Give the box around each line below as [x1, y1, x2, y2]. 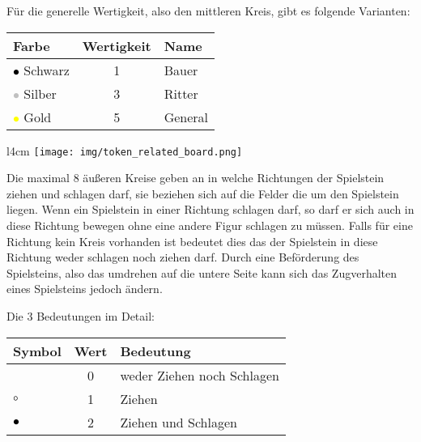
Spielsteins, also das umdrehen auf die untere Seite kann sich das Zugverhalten [6, 264, 398, 281]
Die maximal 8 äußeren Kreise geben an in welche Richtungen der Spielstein [6, 169, 385, 186]
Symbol [13, 341, 62, 360]
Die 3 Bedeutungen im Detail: [6, 308, 155, 324]
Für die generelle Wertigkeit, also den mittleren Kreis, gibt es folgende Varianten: [6, 2, 410, 19]
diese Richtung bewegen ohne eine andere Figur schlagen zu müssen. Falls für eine [6, 217, 413, 234]
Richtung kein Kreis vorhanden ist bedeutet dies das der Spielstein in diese [6, 232, 378, 249]
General [164, 107, 209, 126]
